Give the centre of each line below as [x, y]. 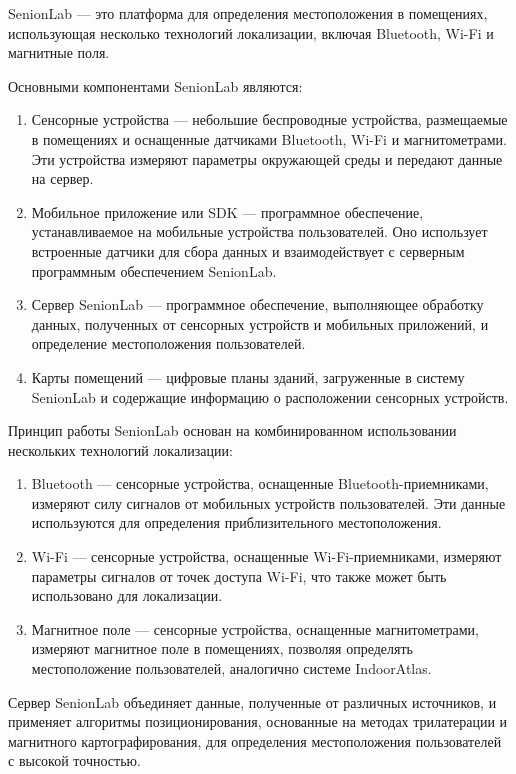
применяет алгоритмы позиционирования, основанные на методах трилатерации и [258, 721]
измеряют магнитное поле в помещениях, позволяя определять [222, 648]
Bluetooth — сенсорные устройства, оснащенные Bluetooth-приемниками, [260, 483]
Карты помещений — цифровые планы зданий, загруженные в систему [248, 376]
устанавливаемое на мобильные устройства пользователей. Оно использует [259, 231]
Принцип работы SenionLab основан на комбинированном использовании [232, 430]
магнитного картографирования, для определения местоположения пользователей [255, 740]
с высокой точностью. [74, 760]
